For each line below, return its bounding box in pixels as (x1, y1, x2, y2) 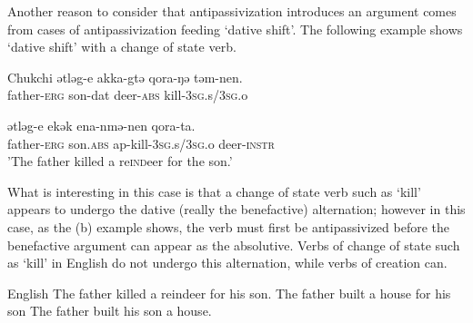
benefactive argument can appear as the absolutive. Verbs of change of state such (7, 235, 460, 254)
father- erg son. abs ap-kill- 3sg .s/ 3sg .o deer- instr (7, 133, 275, 152)
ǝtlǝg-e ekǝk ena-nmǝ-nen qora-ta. (7, 115, 196, 134)
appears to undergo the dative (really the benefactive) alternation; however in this (7, 200, 466, 219)
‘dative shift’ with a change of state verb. (7, 37, 236, 56)
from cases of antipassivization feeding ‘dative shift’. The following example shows (7, 19, 463, 38)
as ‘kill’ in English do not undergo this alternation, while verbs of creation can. (7, 253, 448, 272)
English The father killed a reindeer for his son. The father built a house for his (7, 283, 451, 302)
